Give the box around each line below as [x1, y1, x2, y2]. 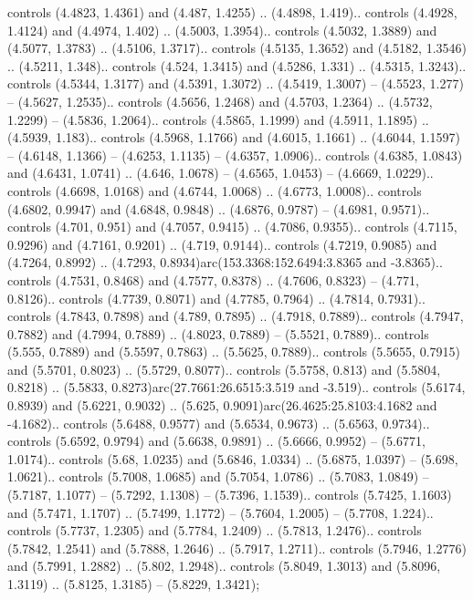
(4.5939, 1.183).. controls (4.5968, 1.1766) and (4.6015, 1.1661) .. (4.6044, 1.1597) [7, 128, 460, 147]
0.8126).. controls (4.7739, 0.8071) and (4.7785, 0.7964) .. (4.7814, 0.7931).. [7, 288, 426, 307]
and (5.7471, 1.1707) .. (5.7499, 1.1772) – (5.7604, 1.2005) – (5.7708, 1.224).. [7, 502, 434, 522]
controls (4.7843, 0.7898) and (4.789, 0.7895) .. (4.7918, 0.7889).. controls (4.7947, [7, 306, 464, 326]
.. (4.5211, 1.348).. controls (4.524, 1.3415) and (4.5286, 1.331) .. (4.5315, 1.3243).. [7, 56, 467, 75]
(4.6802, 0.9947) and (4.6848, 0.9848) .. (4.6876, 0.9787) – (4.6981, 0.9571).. [7, 199, 430, 218]
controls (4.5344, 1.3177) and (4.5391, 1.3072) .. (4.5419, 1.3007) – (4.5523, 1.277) [7, 74, 464, 93]
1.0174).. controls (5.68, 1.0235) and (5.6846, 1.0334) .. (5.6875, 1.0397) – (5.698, [7, 449, 458, 468]
